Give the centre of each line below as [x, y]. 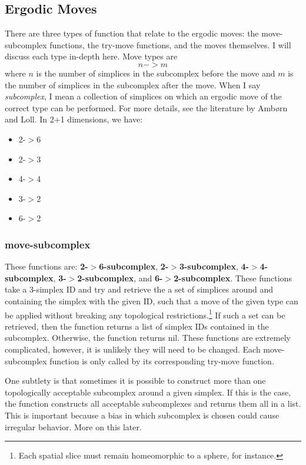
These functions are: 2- [46, 266]
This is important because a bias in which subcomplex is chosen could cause [142, 415]
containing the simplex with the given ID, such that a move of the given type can [152, 300]
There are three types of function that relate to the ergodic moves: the [132, 33]
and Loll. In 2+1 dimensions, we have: [74, 119]
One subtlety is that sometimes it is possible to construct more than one [135, 381]
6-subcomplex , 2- [134, 266]
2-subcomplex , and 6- [120, 278]
